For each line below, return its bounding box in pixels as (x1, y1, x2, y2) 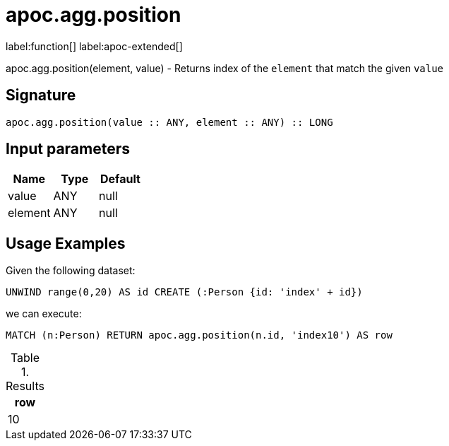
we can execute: (6, 307, 82, 320)
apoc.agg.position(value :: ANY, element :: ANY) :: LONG (6, 116, 333, 128)
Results (6, 379, 44, 394)
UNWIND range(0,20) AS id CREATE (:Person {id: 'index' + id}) (6, 286, 363, 298)
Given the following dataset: (6, 264, 136, 277)
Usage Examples (6, 234, 126, 252)
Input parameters (6, 140, 131, 158)
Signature (6, 86, 76, 105)
